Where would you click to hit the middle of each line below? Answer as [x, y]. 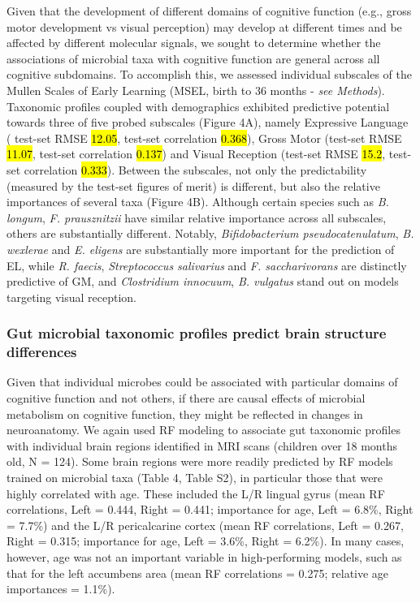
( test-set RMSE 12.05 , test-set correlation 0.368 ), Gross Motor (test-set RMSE [204, 138]
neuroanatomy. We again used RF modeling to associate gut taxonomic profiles [204, 430]
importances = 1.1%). [61, 589]
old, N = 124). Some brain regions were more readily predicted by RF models [200, 461]
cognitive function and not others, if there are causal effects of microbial [186, 398]
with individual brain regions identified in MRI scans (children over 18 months [202, 445]
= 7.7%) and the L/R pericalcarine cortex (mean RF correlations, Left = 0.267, [205, 525]
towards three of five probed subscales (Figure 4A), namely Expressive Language [208, 122]
